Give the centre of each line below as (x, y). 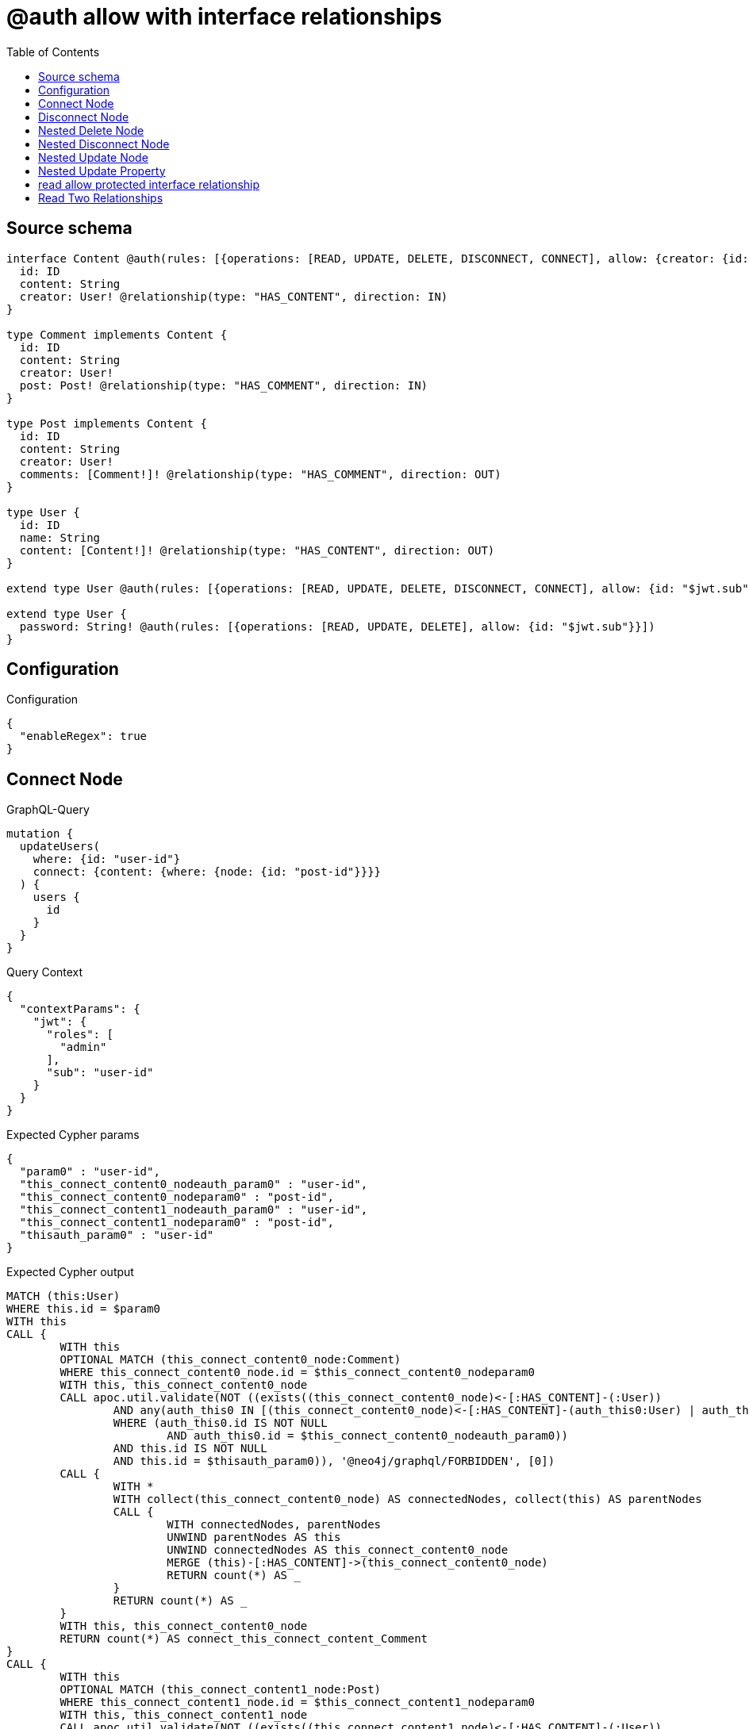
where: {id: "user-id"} (107, 859)
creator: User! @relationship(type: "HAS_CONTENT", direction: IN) (234, 296)
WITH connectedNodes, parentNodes (274, 1525)
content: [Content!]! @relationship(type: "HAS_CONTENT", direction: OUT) (257, 550)
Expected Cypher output (70, 1272)
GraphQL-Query (48, 810)
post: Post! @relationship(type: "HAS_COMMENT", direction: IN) (224, 385)
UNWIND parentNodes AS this (254, 1537)
